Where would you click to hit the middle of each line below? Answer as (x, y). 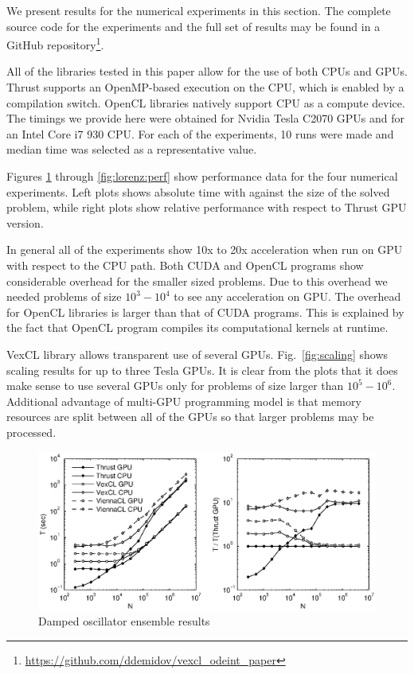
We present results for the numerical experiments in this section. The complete (199, 10)
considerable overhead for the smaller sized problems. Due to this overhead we (197, 281)
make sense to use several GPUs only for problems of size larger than (175, 386)
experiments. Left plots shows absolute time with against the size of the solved (198, 191)
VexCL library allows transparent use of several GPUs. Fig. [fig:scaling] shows (197, 354)
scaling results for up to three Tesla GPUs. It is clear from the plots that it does (202, 370)
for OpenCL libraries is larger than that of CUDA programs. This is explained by (205, 312)
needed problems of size (64, 296)
